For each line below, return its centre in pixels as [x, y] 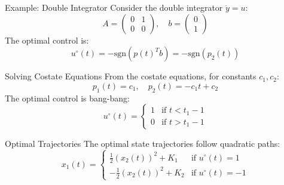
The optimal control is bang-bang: [67, 98]
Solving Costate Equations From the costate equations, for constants [131, 76]
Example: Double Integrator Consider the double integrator [114, 7]
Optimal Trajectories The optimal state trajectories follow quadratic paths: [143, 144]
